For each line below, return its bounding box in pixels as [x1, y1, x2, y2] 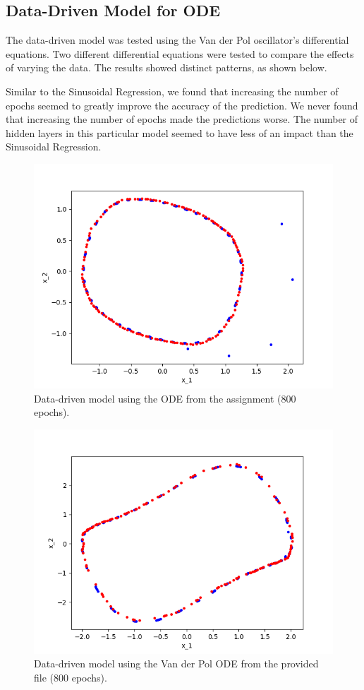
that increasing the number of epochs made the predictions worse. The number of [6, 112, 358, 126]
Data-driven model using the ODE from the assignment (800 [34, 391, 296, 405]
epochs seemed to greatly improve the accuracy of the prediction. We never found [6, 97, 358, 112]
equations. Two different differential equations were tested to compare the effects [6, 46, 354, 61]
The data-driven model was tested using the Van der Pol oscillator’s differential [6, 32, 349, 47]
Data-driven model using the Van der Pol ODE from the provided [34, 656, 319, 671]
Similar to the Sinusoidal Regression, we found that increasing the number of [6, 83, 339, 98]
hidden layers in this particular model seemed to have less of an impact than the [6, 125, 353, 140]
